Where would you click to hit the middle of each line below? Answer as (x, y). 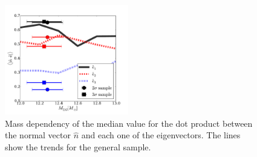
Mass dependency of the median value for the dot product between (129, 123)
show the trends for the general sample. (78, 147)
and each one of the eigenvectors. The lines (161, 135)
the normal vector (38, 135)
